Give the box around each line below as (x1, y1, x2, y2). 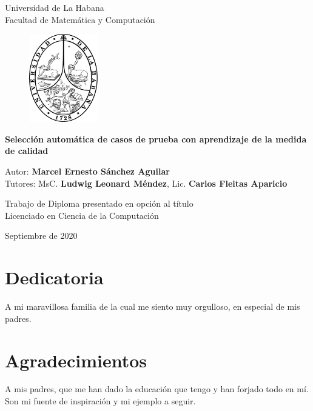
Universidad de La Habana (5, 1, 104, 13)
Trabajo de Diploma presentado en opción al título (5, 197, 194, 210)
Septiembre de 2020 (5, 229, 78, 242)
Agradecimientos (5, 347, 147, 372)
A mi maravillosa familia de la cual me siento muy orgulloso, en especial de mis (5, 300, 300, 313)
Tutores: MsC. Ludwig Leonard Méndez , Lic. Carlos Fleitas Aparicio (5, 176, 288, 189)
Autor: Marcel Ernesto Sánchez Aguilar (5, 165, 170, 178)
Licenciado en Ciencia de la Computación (5, 209, 159, 221)
